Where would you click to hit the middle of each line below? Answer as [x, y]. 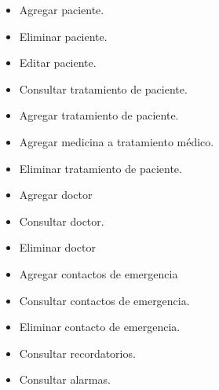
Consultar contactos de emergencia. [104, 300]
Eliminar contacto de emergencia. [100, 327]
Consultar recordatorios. [77, 353]
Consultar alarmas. [65, 379]
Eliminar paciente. [63, 36]
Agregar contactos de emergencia [99, 273]
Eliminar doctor [57, 247]
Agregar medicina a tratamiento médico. [117, 141]
